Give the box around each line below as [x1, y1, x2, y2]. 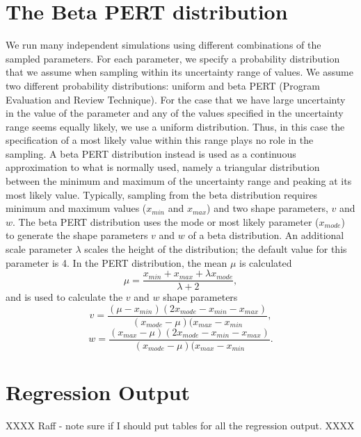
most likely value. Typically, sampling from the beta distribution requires [6, 187, 318, 201]
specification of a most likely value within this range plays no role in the [6, 133, 314, 147]
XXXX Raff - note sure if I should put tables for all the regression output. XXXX [6, 418, 355, 433]
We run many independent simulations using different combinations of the [6, 38, 321, 52]
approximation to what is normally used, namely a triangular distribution [6, 160, 320, 174]
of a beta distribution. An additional [188, 228, 344, 242]
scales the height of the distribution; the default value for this [84, 242, 347, 256]
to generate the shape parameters [6, 228, 148, 242]
